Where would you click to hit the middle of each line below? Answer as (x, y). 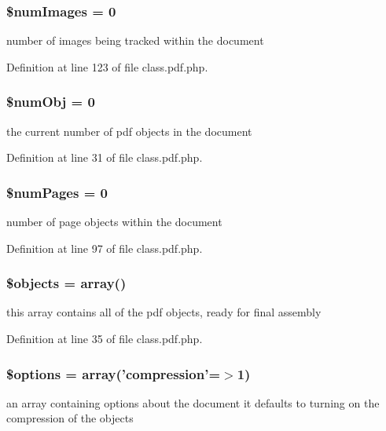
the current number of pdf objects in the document (129, 131)
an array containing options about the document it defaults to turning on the (193, 402)
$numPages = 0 (57, 192)
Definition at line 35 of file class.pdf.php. (105, 339)
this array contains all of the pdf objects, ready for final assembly (164, 312)
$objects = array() (66, 283)
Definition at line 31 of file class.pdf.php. (105, 157)
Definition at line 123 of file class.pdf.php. (107, 66)
